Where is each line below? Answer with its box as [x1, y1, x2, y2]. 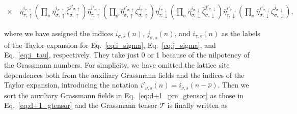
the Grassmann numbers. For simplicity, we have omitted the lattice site [4, 60, 230, 70]
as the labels [221, 28, 260, 39]
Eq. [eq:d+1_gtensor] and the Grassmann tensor [4, 100, 157, 110]
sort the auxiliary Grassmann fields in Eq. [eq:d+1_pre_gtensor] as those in [4, 90, 244, 100]
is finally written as [167, 100, 228, 110]
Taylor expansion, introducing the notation [4, 79, 139, 90]
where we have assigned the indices [4, 28, 114, 39]
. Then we [218, 79, 249, 90]
